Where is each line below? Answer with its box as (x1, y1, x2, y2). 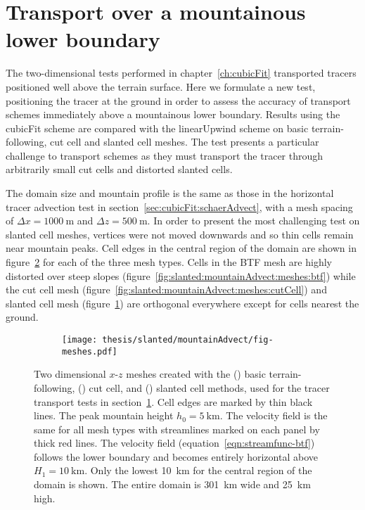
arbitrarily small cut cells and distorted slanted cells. (6, 162, 233, 177)
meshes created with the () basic (126, 366, 266, 381)
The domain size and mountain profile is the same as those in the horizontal (6, 186, 334, 200)
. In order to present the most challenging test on (147, 213, 360, 228)
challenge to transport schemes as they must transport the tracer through (6, 148, 324, 162)
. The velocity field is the (219, 408, 328, 423)
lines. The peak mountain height (34, 408, 174, 423)
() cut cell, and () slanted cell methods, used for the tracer (78, 380, 330, 395)
